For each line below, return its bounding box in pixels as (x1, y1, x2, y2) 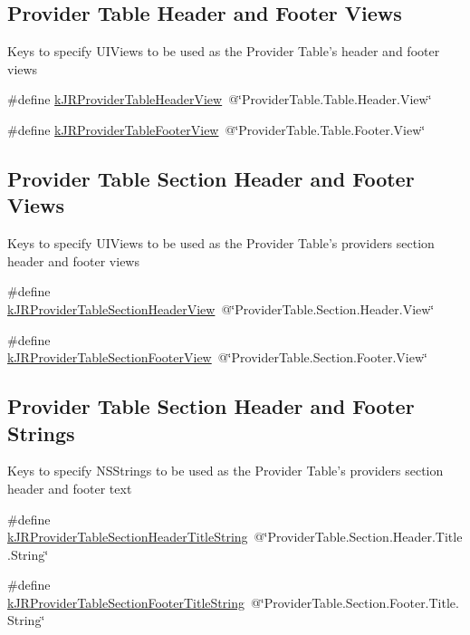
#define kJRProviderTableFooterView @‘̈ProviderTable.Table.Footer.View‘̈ (7, 120, 426, 139)
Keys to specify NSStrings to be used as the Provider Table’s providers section (7, 461, 444, 480)
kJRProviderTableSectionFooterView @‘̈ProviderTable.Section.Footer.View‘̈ (7, 348, 427, 367)
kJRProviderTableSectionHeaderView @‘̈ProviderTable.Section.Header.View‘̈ (7, 299, 435, 318)
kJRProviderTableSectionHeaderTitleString (7, 527, 248, 546)
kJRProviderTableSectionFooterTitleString (7, 592, 245, 611)
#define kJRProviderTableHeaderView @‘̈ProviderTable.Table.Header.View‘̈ (7, 90, 432, 109)
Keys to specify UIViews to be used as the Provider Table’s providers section (7, 234, 435, 253)
